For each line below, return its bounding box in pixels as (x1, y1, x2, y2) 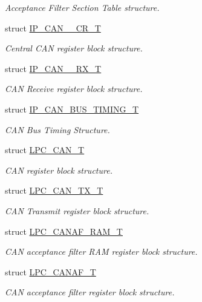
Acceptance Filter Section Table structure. (5, 1, 160, 13)
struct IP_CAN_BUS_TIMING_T (5, 102, 139, 115)
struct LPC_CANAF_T (5, 265, 96, 278)
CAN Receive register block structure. (5, 82, 143, 95)
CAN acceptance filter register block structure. (5, 286, 175, 298)
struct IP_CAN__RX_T (5, 62, 102, 74)
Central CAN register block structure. (5, 42, 143, 54)
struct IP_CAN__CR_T (5, 21, 101, 34)
